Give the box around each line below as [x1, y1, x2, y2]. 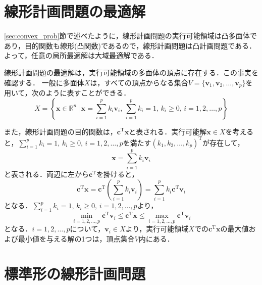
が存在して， [202, 137, 244, 148]
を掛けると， [96, 168, 139, 179]
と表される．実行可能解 [129, 126, 207, 136]
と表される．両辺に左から [4, 168, 89, 179]
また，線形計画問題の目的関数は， [4, 126, 117, 136]
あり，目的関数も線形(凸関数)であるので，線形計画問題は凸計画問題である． [4, 40, 256, 51]
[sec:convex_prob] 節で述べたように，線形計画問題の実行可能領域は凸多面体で [4, 30, 257, 41]
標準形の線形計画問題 [4, 263, 146, 283]
